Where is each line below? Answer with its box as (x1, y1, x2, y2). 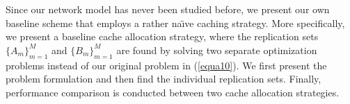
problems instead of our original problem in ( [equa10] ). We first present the (6, 58, 327, 72)
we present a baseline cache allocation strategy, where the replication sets (6, 29, 319, 44)
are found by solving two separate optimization (116, 42, 317, 57)
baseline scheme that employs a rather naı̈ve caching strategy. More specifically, (6, 15, 345, 30)
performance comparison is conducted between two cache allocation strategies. (6, 85, 340, 99)
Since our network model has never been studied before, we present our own (6, 2, 330, 16)
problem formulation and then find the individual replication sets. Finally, (6, 71, 321, 86)
